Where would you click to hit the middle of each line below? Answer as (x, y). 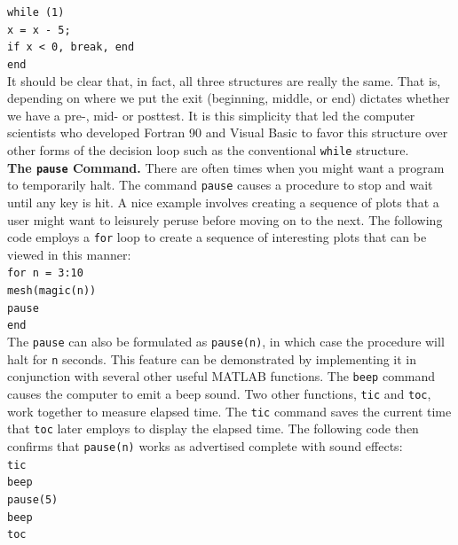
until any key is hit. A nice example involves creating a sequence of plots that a (223, 202)
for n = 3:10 (45, 273)
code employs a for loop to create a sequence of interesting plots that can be (217, 237)
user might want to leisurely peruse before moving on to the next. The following (225, 219)
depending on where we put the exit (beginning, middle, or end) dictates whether (229, 98)
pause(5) (33, 499)
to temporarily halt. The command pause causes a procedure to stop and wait (220, 185)
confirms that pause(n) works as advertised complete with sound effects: (205, 445)
